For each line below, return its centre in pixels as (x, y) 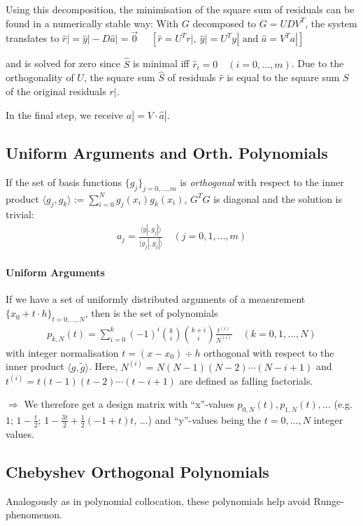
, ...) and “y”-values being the (198, 419)
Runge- (329, 500)
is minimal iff (161, 63)
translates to (33, 38)
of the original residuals (56, 91)
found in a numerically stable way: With (92, 23)
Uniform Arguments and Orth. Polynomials (167, 153)
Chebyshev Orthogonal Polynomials (137, 471)
